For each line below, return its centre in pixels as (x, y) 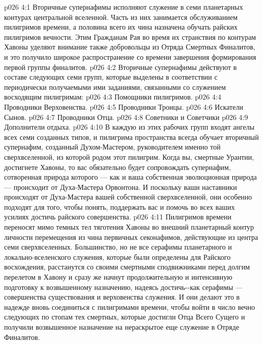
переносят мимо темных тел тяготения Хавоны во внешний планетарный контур (129, 227)
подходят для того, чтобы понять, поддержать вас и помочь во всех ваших (120, 206)
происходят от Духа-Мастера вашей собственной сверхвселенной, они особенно (128, 197)
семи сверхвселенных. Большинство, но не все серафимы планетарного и (118, 247)
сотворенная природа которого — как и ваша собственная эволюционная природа (130, 177)
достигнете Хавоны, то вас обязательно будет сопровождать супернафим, (117, 167)
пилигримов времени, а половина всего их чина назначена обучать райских (121, 27)
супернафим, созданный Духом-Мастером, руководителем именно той (112, 147)
